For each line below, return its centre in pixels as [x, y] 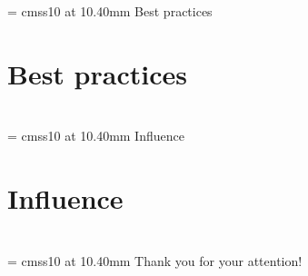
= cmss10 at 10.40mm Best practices [110, 11]
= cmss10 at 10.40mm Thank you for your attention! [155, 260]
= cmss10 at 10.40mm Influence [96, 136]
